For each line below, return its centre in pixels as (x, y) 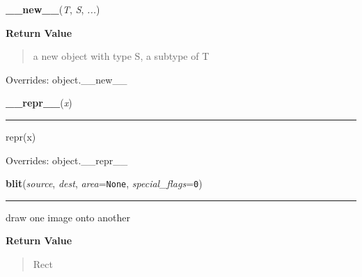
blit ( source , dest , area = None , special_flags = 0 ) (104, 183)
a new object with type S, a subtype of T (121, 56)
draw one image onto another (68, 217)
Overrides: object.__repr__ (67, 160)
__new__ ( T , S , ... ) (53, 9)
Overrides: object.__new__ (66, 79)
